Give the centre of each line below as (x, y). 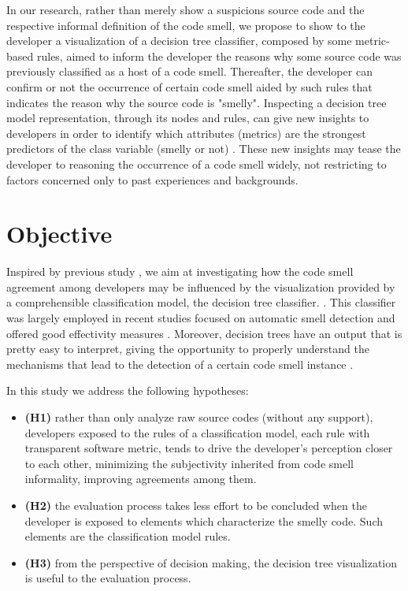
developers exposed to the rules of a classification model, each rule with (197, 432)
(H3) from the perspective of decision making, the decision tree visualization (211, 562)
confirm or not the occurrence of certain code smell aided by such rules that (189, 86)
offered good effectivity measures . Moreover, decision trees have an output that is (204, 333)
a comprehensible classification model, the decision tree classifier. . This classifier (201, 302)
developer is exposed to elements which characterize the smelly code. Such (204, 520)
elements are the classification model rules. (128, 536)
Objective (59, 234)
